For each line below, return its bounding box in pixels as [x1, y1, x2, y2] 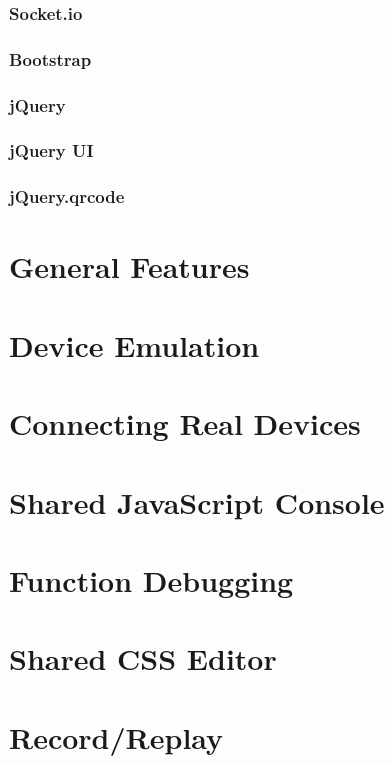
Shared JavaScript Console [9, 481, 385, 522]
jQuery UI [9, 138, 94, 163]
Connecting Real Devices [9, 403, 361, 444]
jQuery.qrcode [9, 184, 125, 209]
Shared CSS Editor [9, 638, 277, 679]
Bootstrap [9, 46, 92, 71]
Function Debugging [9, 559, 294, 600]
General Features [9, 246, 250, 287]
